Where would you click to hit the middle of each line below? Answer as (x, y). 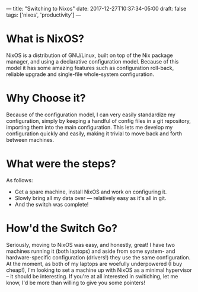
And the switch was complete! (52, 204)
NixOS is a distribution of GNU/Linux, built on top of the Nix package (90, 55)
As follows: (20, 180)
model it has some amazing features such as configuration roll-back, (90, 68)
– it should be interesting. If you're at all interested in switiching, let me (92, 276)
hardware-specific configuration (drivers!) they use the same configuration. (98, 257)
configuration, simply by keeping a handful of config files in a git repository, (99, 120)
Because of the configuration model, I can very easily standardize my (91, 115)
